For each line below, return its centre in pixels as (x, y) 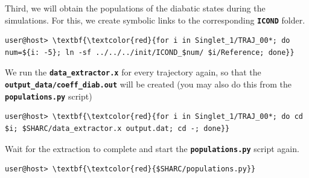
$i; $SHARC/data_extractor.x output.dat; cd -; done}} (117, 129)
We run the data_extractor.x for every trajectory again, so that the (133, 72)
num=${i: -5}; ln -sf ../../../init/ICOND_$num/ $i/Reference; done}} (150, 52)
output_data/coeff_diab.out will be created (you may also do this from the (148, 84)
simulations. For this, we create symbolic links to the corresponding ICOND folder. (155, 20)
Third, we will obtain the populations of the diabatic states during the (135, 8)
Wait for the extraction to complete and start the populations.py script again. (152, 148)
